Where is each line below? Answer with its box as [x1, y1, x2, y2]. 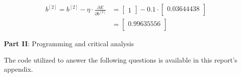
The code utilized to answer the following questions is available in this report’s [4, 54, 238, 64]
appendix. [4, 64, 33, 74]
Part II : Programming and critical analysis [4, 38, 134, 49]
